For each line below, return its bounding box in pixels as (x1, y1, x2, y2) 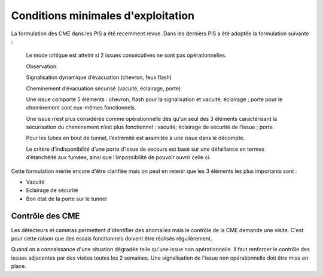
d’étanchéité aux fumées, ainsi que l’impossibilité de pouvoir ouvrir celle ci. (26, 154, 211, 161)
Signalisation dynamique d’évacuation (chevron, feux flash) (26, 74, 172, 81)
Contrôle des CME (11, 211, 80, 221)
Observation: (26, 63, 58, 70)
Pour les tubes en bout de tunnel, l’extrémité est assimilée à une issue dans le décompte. (26, 135, 245, 142)
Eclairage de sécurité (26, 187, 78, 194)
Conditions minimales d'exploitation (11, 9, 194, 22)
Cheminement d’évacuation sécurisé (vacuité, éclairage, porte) (26, 84, 181, 92)
